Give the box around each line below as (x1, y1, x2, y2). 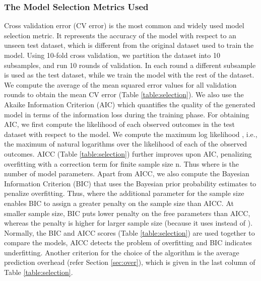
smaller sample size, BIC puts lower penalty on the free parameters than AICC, (4, 207, 250, 218)
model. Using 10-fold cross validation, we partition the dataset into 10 (4, 50, 220, 60)
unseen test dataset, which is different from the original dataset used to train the (4, 40, 254, 50)
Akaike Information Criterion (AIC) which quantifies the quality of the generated (4, 99, 255, 109)
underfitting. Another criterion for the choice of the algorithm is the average (4, 247, 239, 257)
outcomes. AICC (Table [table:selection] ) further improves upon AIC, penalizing (4, 148, 252, 159)
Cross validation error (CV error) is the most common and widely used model (4, 20, 244, 31)
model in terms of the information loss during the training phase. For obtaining (4, 109, 249, 119)
